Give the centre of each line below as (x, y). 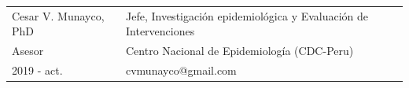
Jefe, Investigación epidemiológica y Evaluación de (247, 15)
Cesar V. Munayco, (58, 15)
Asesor (28, 51)
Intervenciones (160, 31)
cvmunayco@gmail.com (181, 70)
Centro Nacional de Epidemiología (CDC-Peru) (240, 51)
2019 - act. (37, 70)
